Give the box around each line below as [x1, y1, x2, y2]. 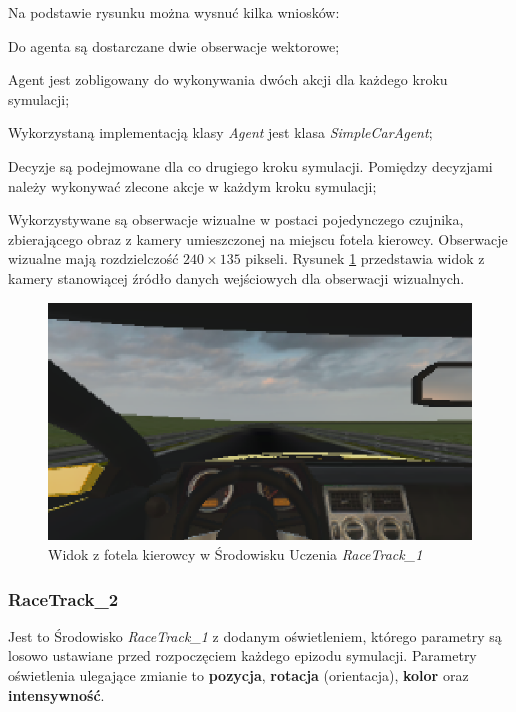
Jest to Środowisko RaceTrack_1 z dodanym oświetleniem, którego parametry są [8, 625, 502, 646]
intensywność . [8, 684, 105, 705]
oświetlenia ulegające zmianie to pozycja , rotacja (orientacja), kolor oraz [8, 665, 469, 686]
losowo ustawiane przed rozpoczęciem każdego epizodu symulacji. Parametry [8, 645, 477, 666]
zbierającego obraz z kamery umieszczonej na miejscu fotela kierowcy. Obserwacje [8, 228, 508, 249]
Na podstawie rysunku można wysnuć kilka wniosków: [8, 2, 340, 22]
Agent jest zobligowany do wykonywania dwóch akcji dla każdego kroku [8, 69, 448, 90]
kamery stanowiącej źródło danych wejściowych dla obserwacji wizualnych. [8, 267, 465, 288]
